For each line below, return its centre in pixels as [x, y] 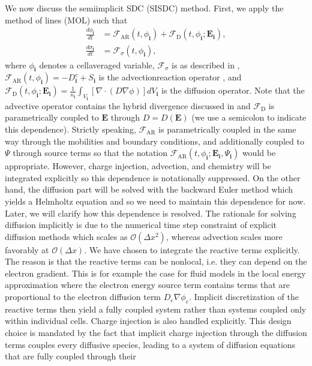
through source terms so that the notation [90, 153]
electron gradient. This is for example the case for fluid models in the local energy [155, 273]
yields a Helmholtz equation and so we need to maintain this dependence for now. [155, 201]
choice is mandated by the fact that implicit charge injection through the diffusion [156, 333]
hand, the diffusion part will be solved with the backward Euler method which [149, 189]
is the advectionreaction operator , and [170, 77]
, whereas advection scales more [224, 236]
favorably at [27, 249]
